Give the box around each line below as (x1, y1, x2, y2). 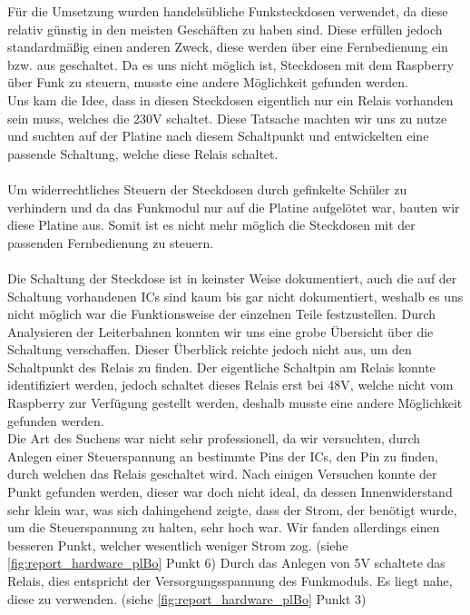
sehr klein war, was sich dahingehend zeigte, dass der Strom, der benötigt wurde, (7, 500, 457, 519)
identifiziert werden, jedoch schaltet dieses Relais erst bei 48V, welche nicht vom (7, 375, 454, 394)
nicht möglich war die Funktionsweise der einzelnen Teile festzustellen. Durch (7, 304, 436, 323)
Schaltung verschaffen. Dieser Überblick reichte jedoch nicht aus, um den (7, 340, 412, 359)
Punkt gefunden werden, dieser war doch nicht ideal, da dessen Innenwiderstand (7, 482, 453, 501)
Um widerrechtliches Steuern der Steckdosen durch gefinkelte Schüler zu (7, 179, 407, 198)
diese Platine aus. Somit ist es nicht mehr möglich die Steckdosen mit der (7, 215, 416, 234)
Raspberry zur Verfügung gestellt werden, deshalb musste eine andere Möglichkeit (7, 393, 463, 412)
